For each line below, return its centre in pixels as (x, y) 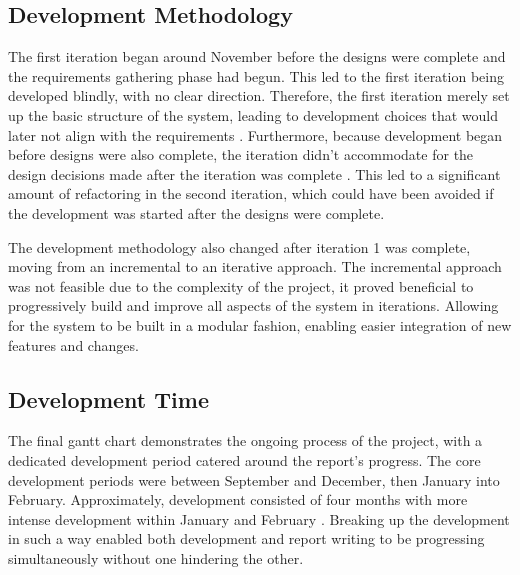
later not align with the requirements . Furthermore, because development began (255, 134)
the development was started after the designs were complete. (196, 212)
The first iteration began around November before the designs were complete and (257, 56)
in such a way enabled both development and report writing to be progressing (246, 538)
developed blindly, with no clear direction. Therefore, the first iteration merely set (259, 95)
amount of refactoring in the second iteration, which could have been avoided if (251, 193)
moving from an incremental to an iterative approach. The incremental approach (255, 266)
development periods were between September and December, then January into (254, 479)
